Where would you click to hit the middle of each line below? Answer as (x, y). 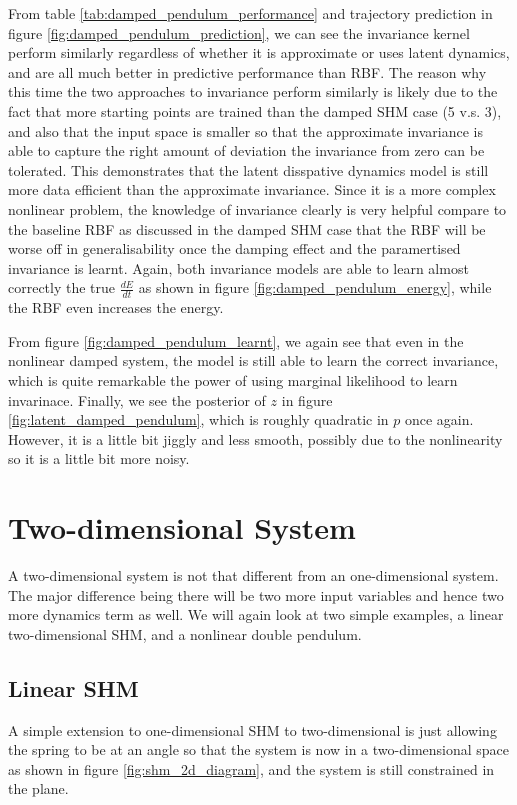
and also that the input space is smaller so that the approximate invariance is (246, 130)
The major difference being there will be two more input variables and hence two (256, 594)
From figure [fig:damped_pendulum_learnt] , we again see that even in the (236, 340)
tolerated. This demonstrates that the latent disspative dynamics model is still (248, 169)
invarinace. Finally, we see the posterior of (137, 399)
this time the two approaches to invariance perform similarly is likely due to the (253, 91)
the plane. (38, 788)
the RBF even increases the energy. (116, 307)
